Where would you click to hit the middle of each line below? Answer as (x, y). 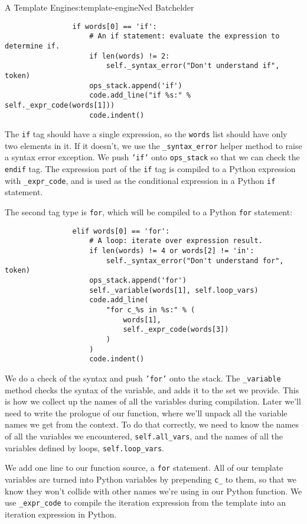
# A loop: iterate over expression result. (176, 241)
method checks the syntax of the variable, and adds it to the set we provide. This (152, 389)
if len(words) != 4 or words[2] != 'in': (172, 251)
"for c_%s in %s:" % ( (151, 310)
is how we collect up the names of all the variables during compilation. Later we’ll (153, 401)
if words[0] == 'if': (115, 26)
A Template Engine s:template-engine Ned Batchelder (99, 7)
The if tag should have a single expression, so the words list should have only (146, 134)
